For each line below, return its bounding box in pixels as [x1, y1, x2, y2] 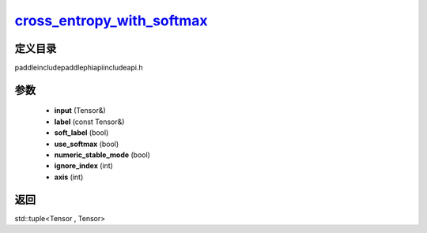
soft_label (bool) [54, 128, 109, 137]
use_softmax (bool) [54, 139, 119, 148]
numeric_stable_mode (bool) [54, 150, 150, 160]
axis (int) [54, 172, 84, 182]
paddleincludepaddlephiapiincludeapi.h [14, 63, 143, 73]
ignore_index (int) [54, 161, 114, 171]
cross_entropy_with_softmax [14, 12, 209, 29]
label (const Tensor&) [54, 117, 125, 126]
